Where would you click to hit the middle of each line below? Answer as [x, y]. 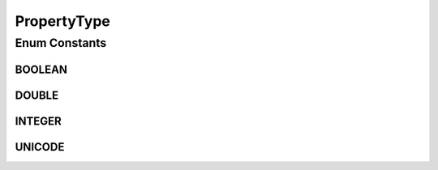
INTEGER [38, 121]
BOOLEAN [41, 69]
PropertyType [63, 21]
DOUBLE [37, 95]
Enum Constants [61, 43]
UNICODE [40, 147]
